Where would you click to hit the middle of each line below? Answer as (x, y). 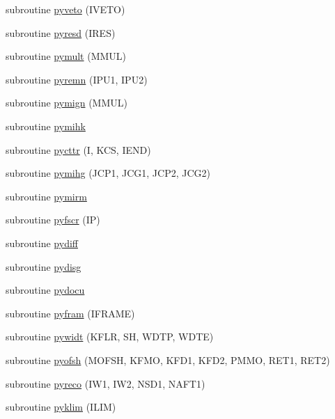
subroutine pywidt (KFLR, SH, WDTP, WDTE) (110, 337)
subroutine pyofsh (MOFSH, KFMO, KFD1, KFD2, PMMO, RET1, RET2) (168, 359)
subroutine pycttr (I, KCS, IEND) (78, 149)
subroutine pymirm (46, 196)
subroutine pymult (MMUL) (66, 56)
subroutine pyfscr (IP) (53, 220)
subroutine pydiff (42, 243)
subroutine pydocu (45, 290)
